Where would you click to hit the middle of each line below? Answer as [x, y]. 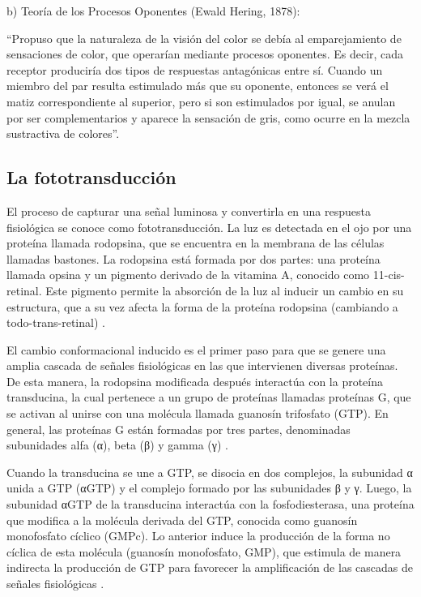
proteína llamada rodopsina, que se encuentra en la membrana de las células [196, 243]
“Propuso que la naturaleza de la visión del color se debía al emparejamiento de [204, 38]
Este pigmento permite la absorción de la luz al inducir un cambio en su [225, 290]
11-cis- [389, 275]
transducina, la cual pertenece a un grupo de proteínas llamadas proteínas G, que [209, 397]
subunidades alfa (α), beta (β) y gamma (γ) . [117, 445]
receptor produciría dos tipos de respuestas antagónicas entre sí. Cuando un [195, 69]
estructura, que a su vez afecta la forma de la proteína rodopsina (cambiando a [202, 306]
